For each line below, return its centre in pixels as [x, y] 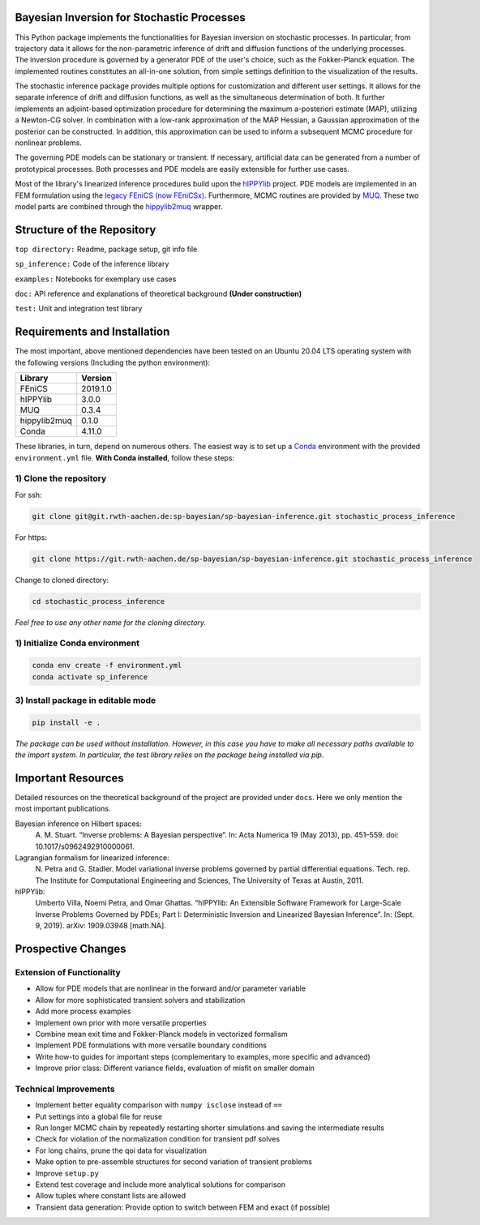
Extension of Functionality [68, 973]
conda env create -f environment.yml [107, 666]
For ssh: [28, 495]
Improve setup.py [67, 1173]
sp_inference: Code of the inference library [92, 264]
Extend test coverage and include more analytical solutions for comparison [161, 1184]
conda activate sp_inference [90, 677]
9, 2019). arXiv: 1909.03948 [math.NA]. [101, 926]
